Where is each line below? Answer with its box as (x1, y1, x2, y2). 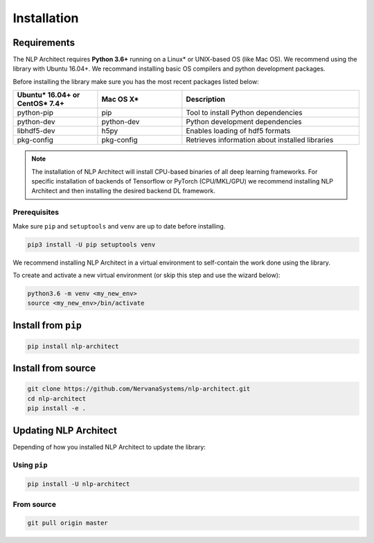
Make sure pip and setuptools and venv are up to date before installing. (12, 222, 226, 230)
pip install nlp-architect (27, 342, 119, 350)
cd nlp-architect (27, 395, 87, 402)
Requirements (12, 37, 75, 48)
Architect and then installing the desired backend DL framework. (31, 187, 216, 195)
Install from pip (12, 319, 82, 331)
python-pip (17, 108, 54, 118)
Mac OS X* (101, 94, 139, 104)
